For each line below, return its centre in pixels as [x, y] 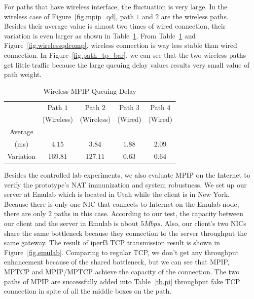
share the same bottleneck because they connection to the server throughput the [126, 233]
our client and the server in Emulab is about [71, 223]
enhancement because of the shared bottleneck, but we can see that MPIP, [117, 262]
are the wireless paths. [195, 16]
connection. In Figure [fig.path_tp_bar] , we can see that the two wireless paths [125, 55]
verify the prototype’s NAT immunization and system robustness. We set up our [126, 184]
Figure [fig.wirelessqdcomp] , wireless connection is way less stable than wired [121, 45]
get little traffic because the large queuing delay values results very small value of [127, 64]
